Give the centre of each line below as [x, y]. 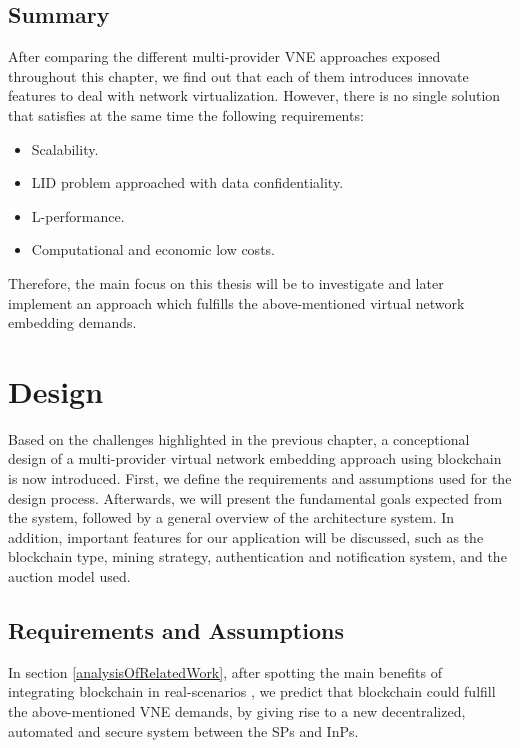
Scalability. [65, 148]
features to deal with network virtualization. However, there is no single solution [254, 95]
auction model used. [69, 576]
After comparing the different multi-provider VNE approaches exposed [224, 56]
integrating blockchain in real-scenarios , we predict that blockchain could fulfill [252, 691]
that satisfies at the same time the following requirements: [186, 114]
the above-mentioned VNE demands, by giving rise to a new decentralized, [237, 711]
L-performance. [78, 215]
